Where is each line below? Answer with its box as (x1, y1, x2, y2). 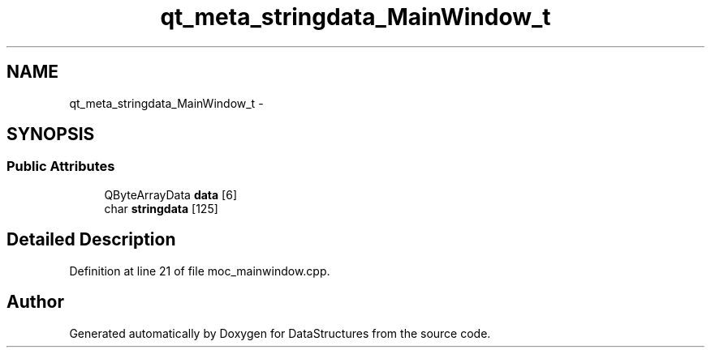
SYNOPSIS (6, 124, 95, 145)
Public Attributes (6, 158, 115, 175)
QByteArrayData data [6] (104, 187, 238, 202)
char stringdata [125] (104, 201, 218, 215)
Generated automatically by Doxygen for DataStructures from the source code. (69, 326, 491, 340)
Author (6, 292, 64, 313)
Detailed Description (6, 229, 176, 250)
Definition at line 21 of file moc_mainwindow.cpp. (69, 263, 330, 278)
